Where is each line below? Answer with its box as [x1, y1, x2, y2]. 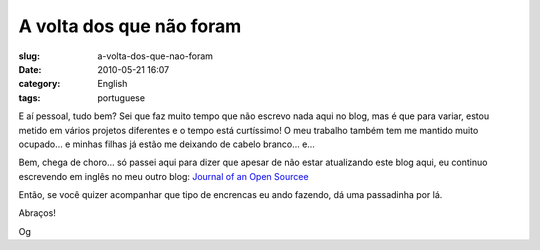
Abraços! [18, 207, 57, 219]
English [97, 78, 128, 90]
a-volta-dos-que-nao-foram [97, 50, 214, 62]
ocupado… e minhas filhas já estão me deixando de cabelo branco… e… [18, 138, 315, 150]
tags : [18, 91, 41, 104]
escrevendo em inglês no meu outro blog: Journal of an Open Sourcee [18, 170, 309, 182]
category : [18, 78, 61, 90]
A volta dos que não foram [18, 15, 242, 37]
